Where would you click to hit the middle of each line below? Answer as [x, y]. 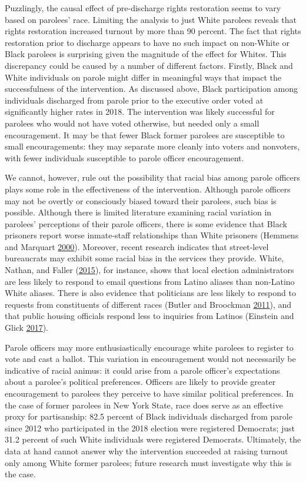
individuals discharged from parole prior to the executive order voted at [134, 100]
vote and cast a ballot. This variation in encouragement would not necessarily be [150, 359]
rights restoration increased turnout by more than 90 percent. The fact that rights [153, 31]
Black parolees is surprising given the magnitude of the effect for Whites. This [146, 54]
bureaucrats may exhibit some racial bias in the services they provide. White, [144, 258]
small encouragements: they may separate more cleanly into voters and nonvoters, [152, 146]
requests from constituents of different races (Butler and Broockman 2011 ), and [148, 304]
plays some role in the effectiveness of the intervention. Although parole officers [148, 189]
